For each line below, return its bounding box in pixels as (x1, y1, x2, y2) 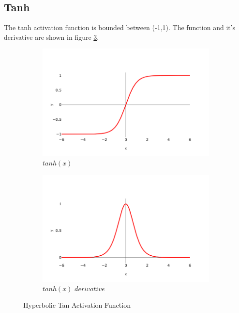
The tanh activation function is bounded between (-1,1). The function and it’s (4, 22, 236, 33)
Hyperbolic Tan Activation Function (23, 300, 131, 310)
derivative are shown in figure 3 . (4, 32, 99, 42)
